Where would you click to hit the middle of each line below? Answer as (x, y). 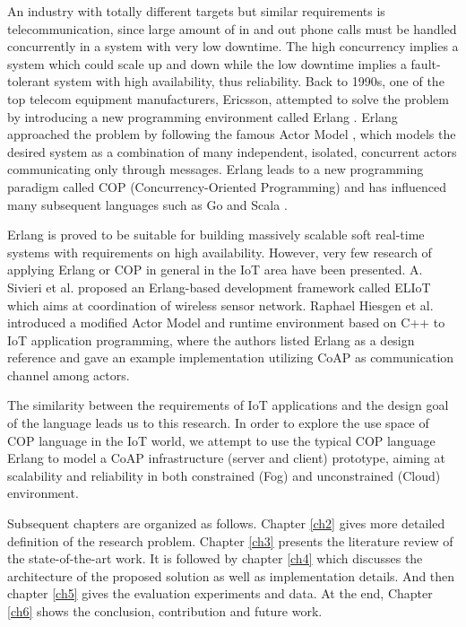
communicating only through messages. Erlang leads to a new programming (216, 169)
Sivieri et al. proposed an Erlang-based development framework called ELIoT (219, 287)
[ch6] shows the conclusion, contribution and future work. (165, 611)
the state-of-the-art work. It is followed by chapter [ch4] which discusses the (215, 558)
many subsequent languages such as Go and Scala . (147, 204)
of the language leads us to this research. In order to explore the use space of (218, 423)
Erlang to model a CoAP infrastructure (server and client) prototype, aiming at (226, 458)
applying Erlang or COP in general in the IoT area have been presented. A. (215, 270)
